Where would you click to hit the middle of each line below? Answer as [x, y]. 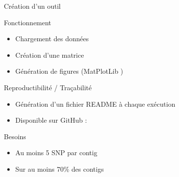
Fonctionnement [28, 22]
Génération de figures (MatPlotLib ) [69, 71]
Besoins [15, 136]
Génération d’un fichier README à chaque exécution [95, 104]
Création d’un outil [32, 6]
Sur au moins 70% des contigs [60, 169]
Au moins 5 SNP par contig [56, 153]
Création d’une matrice [50, 55]
